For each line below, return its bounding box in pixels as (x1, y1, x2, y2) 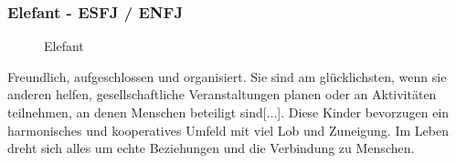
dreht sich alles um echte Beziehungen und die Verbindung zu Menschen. (7, 138, 415, 158)
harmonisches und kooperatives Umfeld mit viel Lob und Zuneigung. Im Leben (7, 120, 449, 139)
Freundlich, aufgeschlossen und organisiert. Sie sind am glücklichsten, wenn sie (7, 66, 447, 86)
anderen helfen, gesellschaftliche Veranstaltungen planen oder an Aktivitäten (7, 85, 437, 104)
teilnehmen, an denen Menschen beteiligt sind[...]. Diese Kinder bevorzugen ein (7, 103, 450, 121)
